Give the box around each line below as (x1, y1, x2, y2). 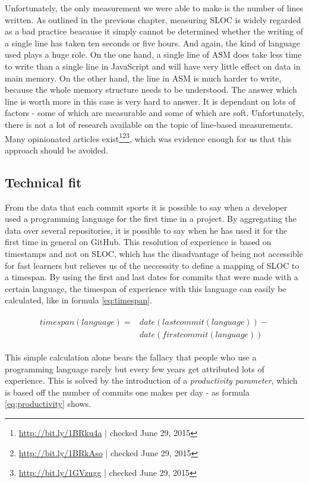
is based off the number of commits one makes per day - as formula (5, 385, 250, 398)
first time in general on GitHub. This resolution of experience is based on (5, 236, 272, 248)
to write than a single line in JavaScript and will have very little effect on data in (5, 59, 301, 72)
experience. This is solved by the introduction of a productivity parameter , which (5, 374, 298, 387)
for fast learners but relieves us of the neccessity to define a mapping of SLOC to (5, 259, 299, 271)
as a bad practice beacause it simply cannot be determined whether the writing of (5, 25, 304, 37)
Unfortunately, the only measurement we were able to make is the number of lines (5, 2, 304, 14)
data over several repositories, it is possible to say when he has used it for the (5, 224, 288, 236)
